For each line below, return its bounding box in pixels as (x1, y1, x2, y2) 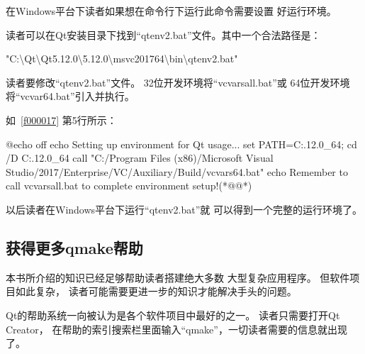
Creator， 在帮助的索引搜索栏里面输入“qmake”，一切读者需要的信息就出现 (6, 321, 347, 336)
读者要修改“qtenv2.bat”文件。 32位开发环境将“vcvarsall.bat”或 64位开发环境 (6, 74, 350, 89)
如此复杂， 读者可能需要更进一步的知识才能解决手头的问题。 (15, 284, 297, 299)
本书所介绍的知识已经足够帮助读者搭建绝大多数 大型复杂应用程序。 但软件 (6, 270, 350, 284)
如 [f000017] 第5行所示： (6, 112, 117, 127)
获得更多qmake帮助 (6, 236, 143, 258)
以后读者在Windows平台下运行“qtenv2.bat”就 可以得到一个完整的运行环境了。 (6, 201, 362, 216)
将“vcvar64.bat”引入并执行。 (6, 89, 135, 104)
